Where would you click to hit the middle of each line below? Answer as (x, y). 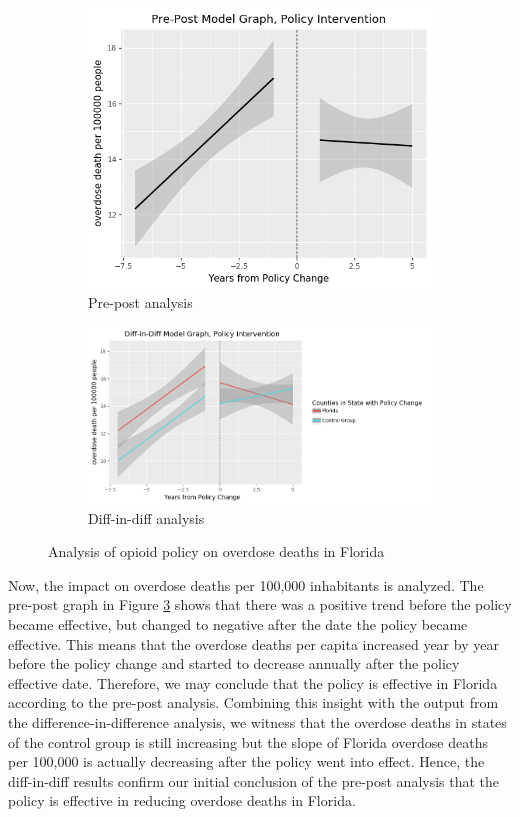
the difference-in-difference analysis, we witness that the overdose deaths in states (257, 721)
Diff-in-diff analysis (146, 517)
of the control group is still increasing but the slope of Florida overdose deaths (248, 741)
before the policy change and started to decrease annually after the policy (234, 663)
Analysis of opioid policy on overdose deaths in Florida (216, 551)
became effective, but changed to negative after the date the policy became (238, 624)
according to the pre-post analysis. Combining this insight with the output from (253, 702)
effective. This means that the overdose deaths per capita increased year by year (253, 643)
